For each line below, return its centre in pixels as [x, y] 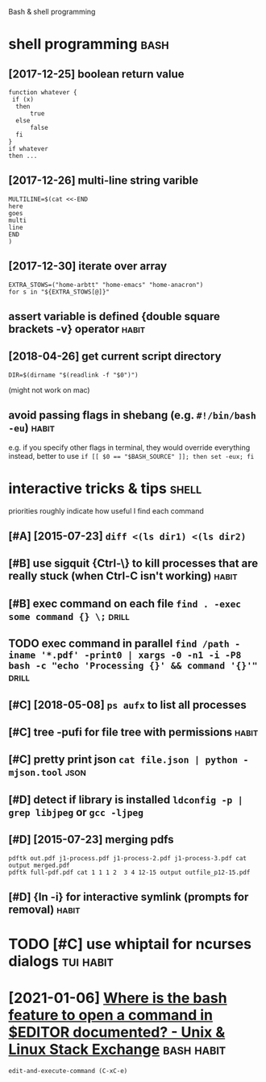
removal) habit [44, 909]
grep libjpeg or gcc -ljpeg [76, 812]
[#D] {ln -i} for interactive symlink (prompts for [129, 897]
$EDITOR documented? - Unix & [117, 1032]
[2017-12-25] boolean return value [96, 74]
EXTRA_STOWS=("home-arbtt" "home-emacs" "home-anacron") [106, 285]
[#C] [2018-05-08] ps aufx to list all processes [128, 705]
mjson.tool [35, 773]
